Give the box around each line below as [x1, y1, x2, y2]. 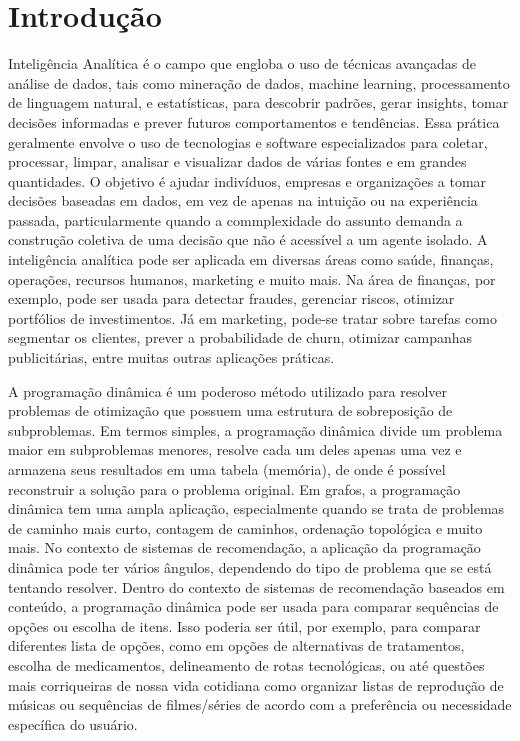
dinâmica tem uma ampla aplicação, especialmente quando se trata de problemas [8, 498, 505, 519]
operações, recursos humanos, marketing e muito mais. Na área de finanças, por [8, 268, 496, 289]
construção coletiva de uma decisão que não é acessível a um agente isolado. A [8, 229, 488, 250]
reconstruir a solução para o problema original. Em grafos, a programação [8, 478, 461, 499]
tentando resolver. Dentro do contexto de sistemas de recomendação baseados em [8, 576, 505, 597]
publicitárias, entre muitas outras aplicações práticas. [8, 347, 335, 368]
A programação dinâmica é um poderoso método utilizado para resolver [8, 380, 448, 401]
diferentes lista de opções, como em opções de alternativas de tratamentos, [8, 635, 465, 656]
